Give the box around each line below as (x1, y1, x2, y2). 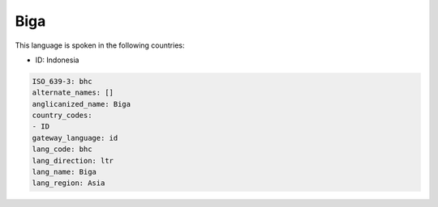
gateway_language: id (32, 133, 118, 142)
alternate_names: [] (32, 88, 114, 97)
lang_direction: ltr (32, 156, 114, 165)
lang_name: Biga (32, 167, 97, 177)
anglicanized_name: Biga (32, 99, 131, 108)
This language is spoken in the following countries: (15, 40, 185, 50)
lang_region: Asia (32, 179, 105, 188)
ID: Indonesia (35, 55, 79, 65)
